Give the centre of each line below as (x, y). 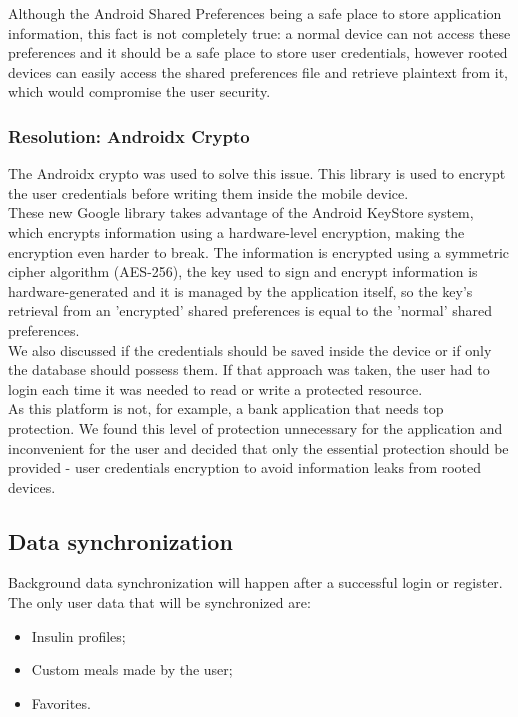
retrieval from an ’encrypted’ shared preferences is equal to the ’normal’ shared (250, 310)
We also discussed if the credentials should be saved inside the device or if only (250, 349)
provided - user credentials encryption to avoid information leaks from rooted (245, 467)
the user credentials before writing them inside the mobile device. (208, 192)
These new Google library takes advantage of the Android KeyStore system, (241, 212)
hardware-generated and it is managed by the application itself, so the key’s (240, 290)
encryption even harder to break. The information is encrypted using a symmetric (259, 251)
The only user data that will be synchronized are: (159, 602)
